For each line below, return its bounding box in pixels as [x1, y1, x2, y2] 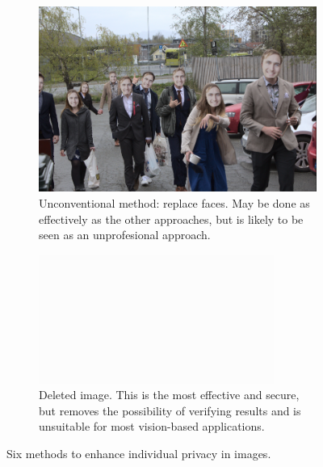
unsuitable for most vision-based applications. [39, 418, 265, 435]
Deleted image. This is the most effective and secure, [39, 386, 300, 403]
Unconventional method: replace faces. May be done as [39, 194, 310, 211]
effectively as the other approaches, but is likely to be [39, 210, 304, 227]
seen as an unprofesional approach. [39, 226, 211, 243]
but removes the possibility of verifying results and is [39, 402, 301, 419]
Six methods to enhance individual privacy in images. [6, 445, 271, 462]
